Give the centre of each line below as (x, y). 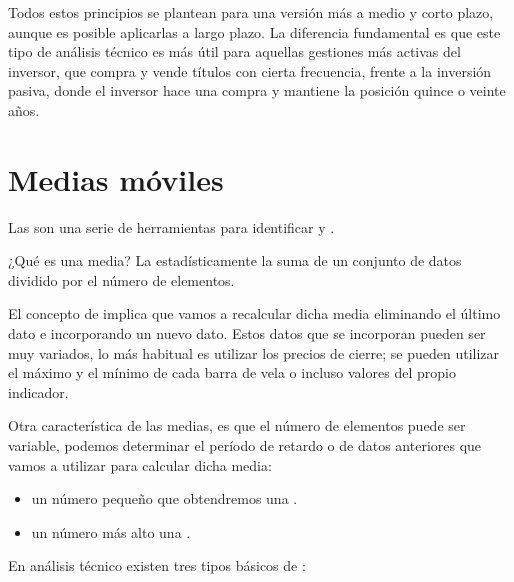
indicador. (38, 391)
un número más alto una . (111, 531)
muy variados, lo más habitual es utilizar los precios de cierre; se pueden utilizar (254, 352)
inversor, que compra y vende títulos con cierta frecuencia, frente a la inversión (250, 70)
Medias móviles (116, 178)
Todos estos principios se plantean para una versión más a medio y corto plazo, (251, 12)
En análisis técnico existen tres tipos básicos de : (157, 565)
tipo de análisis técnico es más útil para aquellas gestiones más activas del (234, 51)
